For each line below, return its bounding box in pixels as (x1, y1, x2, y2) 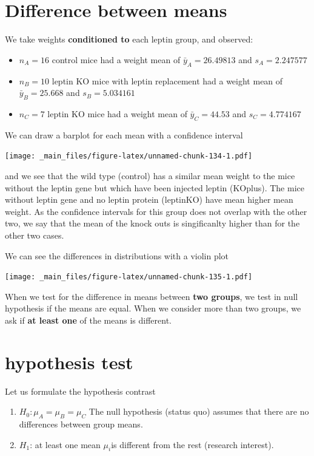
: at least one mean (30, 438, 101, 451)
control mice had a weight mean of (52, 53, 181, 66)
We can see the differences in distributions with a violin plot (5, 249, 229, 262)
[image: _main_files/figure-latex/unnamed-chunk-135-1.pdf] (5, 273, 253, 282)
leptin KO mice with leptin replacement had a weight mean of (52, 74, 283, 87)
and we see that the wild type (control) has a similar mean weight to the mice (5, 169, 295, 182)
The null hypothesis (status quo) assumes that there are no (89, 405, 309, 418)
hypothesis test (5, 349, 133, 374)
